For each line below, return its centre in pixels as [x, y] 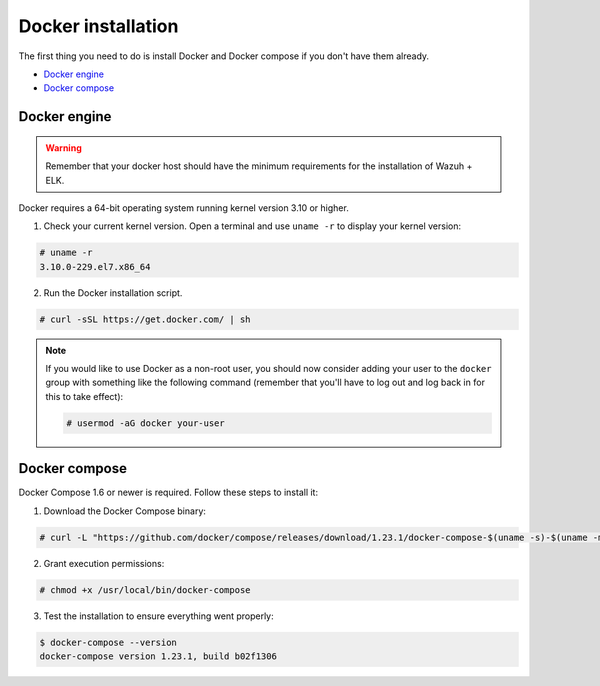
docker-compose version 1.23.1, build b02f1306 [158, 656]
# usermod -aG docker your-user [145, 423]
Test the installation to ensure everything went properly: [158, 616]
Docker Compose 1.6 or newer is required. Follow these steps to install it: [168, 492]
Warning [63, 147]
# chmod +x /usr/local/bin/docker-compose [145, 589]
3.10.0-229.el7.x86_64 [95, 266]
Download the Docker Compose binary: [125, 511]
